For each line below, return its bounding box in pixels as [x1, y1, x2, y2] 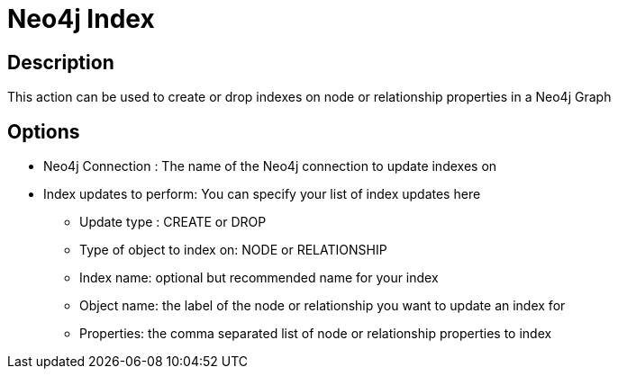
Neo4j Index [7, 4, 155, 34]
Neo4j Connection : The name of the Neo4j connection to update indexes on [43, 158, 497, 175]
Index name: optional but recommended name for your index [79, 270, 439, 286]
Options [7, 120, 80, 143]
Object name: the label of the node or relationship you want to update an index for [79, 298, 566, 314]
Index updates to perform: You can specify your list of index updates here [43, 186, 481, 202]
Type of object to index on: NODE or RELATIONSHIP [79, 242, 387, 258]
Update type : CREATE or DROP [79, 214, 267, 230]
